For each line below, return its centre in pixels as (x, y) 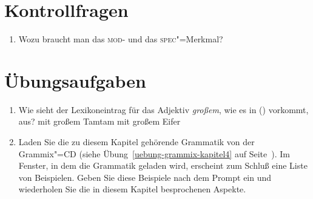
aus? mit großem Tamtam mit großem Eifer (99, 121)
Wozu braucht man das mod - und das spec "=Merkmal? (121, 39)
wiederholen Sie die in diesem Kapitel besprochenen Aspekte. (132, 189)
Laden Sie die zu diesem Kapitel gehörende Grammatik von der (136, 142)
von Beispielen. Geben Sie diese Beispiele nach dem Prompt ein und (145, 177)
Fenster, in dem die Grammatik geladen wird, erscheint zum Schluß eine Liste (163, 165)
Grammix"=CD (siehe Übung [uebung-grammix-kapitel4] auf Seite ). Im (154, 153)
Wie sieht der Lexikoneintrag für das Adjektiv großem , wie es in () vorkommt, (163, 109)
